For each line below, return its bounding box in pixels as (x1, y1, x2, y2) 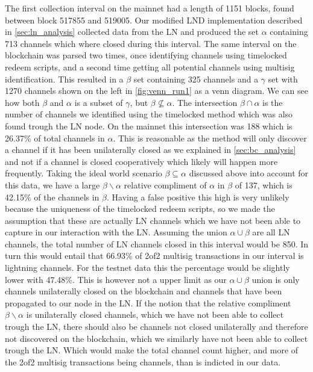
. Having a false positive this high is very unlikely (107, 190, 289, 203)
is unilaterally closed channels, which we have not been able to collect (26, 308, 284, 321)
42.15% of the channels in (5, 190, 100, 203)
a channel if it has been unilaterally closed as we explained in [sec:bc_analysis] (5, 143, 296, 156)
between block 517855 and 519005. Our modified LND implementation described (5, 13, 303, 26)
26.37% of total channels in (5, 131, 105, 144)
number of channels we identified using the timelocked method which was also (5, 108, 293, 120)
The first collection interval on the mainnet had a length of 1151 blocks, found (5, 2, 294, 14)
